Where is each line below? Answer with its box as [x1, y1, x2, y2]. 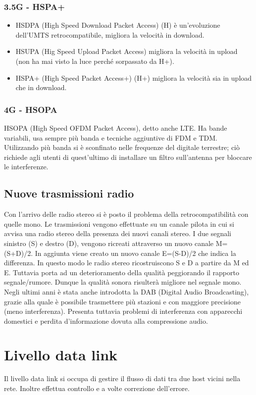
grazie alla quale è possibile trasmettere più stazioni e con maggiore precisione [4, 296, 241, 306]
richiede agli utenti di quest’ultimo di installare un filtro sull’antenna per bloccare [4, 151, 252, 162]
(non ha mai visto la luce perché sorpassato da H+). [15, 56, 174, 66]
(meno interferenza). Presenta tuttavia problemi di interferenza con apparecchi [4, 306, 243, 316]
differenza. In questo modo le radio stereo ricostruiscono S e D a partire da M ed [4, 257, 249, 268]
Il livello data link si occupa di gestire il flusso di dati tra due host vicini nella [4, 373, 241, 384]
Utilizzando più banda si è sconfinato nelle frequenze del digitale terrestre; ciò [4, 142, 240, 152]
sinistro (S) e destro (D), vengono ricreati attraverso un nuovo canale [4, 238, 214, 248]
